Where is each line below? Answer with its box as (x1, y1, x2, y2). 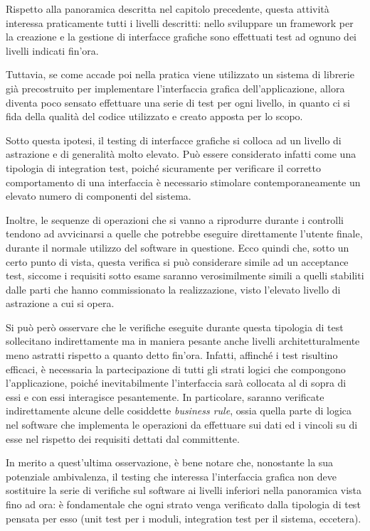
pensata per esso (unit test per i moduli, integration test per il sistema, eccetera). (6, 510, 361, 525)
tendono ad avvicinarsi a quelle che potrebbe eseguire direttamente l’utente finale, (6, 226, 363, 241)
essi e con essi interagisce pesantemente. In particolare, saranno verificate (6, 389, 324, 404)
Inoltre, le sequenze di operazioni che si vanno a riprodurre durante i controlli (6, 212, 344, 227)
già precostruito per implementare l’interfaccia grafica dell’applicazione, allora (6, 80, 345, 95)
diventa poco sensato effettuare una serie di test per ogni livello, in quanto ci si (6, 95, 350, 109)
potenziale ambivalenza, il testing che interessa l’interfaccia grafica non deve (6, 468, 337, 483)
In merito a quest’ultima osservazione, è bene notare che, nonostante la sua (6, 455, 334, 470)
